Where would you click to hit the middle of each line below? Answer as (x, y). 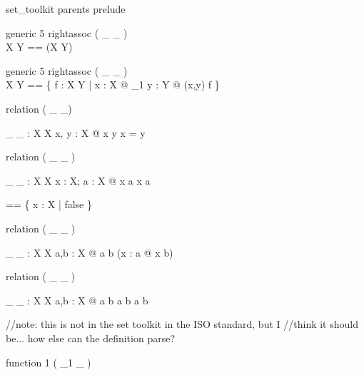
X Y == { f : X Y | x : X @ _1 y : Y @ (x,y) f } (113, 84)
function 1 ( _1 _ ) (49, 362)
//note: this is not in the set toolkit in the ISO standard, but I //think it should (182, 324)
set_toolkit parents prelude (66, 9)
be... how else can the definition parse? (91, 338)
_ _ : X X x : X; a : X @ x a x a (78, 180)
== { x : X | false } (49, 204)
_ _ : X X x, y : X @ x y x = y (76, 132)
